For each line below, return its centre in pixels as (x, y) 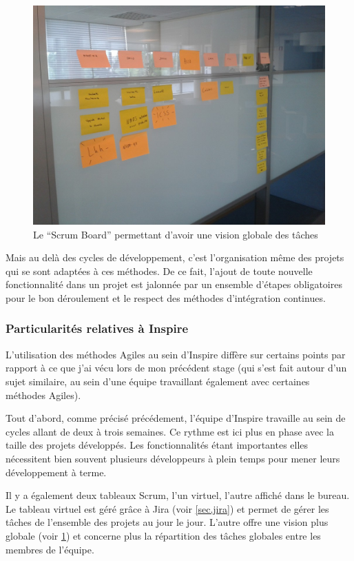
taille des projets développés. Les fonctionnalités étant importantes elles (157, 445)
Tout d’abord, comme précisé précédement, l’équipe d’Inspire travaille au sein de (176, 418)
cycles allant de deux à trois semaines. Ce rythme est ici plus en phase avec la (170, 431)
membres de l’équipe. (50, 549)
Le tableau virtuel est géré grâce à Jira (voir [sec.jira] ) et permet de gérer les (167, 508)
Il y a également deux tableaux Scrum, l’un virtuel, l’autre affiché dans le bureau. (178, 495)
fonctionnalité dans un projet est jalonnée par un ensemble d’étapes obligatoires (174, 284)
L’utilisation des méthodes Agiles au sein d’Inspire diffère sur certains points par (176, 354)
